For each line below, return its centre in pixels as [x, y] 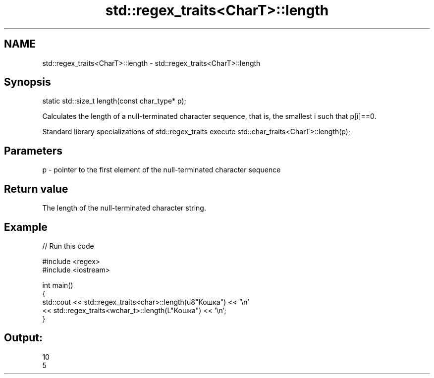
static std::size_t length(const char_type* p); [114, 101]
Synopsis [27, 82]
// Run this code [68, 246]
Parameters [33, 151]
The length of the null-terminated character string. [124, 208]
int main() [58, 285]
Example [26, 227]
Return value [36, 189]
